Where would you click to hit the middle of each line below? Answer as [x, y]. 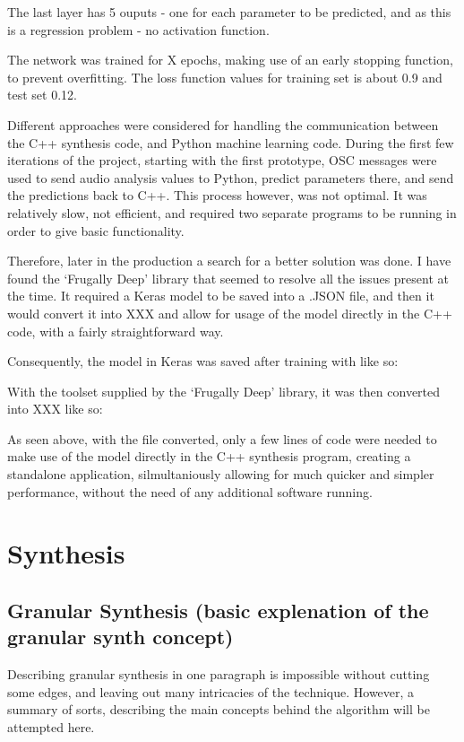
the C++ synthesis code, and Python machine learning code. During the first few [231, 142]
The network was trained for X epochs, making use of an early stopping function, [230, 60]
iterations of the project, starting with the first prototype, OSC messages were [222, 160]
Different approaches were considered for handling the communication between [223, 124]
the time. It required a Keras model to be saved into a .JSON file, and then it [221, 296]
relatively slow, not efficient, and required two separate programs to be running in [232, 212]
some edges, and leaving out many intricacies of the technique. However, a [211, 691]
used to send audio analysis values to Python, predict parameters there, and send [231, 177]
